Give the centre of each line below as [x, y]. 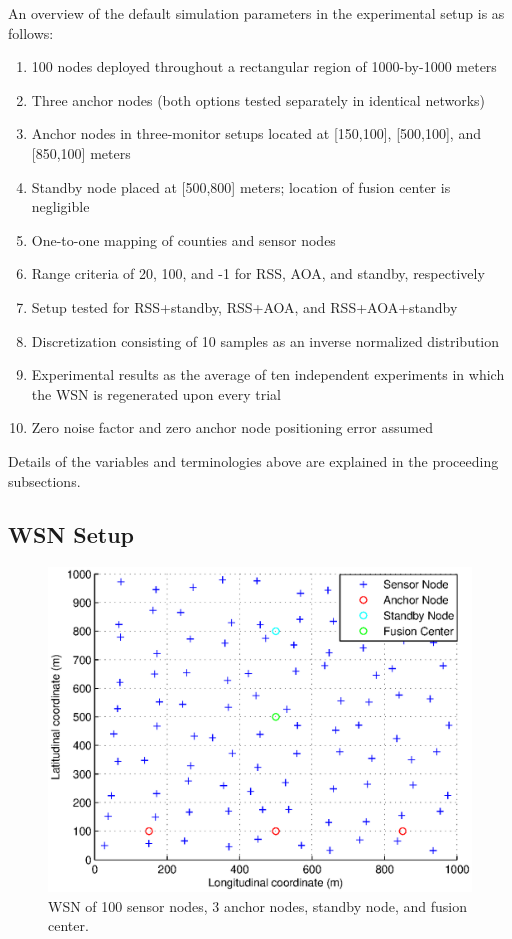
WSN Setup [71, 534]
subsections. [44, 480]
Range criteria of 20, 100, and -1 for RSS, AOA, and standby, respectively [258, 273]
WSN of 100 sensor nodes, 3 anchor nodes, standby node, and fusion [258, 905]
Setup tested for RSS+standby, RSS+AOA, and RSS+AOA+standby [244, 306]
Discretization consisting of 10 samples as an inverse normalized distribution [265, 340]
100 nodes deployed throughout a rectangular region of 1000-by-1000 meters [264, 66]
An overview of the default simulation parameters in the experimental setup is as [256, 13]
